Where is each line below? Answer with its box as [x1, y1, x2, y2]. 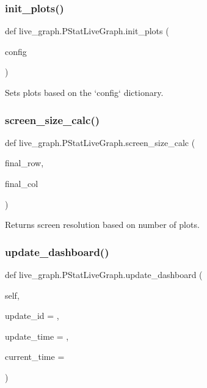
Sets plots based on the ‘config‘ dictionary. [5, 86, 164, 98]
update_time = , [5, 329, 69, 342]
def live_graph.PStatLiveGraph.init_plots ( [5, 24, 169, 37]
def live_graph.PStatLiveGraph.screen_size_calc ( [5, 136, 195, 148]
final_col [5, 177, 38, 189]
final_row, [5, 156, 44, 169]
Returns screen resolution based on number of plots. [5, 218, 200, 231]
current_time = [5, 350, 65, 363]
